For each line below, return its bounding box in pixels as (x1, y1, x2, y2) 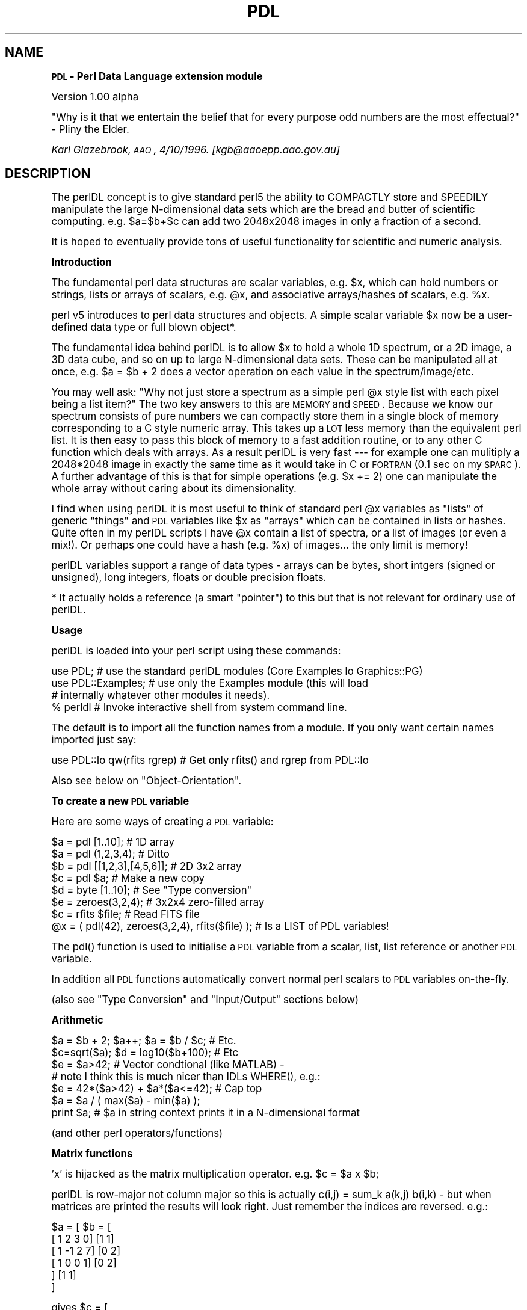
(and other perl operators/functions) (51, 1127, 223, 1140)
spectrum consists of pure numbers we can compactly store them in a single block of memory (51, 410, 499, 423)
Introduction (51, 256, 112, 269)
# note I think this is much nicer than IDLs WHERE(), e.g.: (51, 1071, 321, 1083)
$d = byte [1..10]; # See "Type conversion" (51, 884, 252, 897)
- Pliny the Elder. (51, 123, 129, 135)
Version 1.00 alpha (51, 90, 139, 103)
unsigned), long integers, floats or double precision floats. (51, 571, 327, 584)
